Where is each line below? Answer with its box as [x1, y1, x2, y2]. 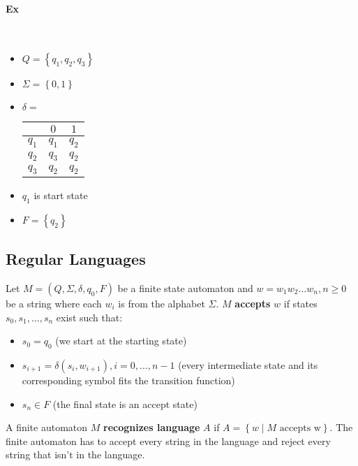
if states [283, 296, 318, 310]
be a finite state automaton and [117, 280, 253, 295]
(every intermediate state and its [178, 357, 318, 372]
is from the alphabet [118, 296, 205, 310]
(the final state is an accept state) [52, 396, 197, 411]
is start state [33, 187, 88, 202]
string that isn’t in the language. [6, 447, 145, 462]
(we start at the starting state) [55, 333, 187, 348]
